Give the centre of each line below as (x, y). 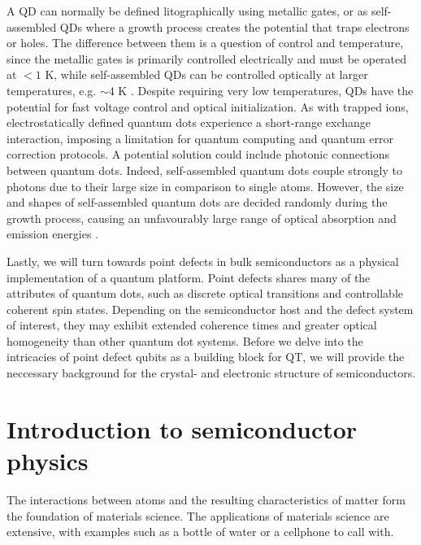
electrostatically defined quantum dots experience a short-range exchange (189, 122)
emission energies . (53, 234)
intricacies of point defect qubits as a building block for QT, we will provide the (206, 357)
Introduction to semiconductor (182, 428)
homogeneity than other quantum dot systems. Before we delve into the (185, 340)
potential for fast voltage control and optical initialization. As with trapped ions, (208, 106)
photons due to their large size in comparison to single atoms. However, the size (205, 186)
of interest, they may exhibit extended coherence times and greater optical (192, 325)
